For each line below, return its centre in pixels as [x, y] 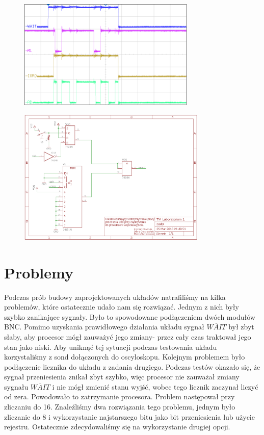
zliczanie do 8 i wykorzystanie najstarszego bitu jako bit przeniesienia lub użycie [129, 416]
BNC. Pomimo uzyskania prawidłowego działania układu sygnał [104, 327]
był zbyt [241, 327]
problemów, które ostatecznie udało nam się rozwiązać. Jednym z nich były [122, 307]
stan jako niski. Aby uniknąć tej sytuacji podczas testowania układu [111, 347]
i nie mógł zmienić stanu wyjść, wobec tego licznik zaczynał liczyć [155, 386]
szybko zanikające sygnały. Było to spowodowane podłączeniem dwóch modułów [130, 316]
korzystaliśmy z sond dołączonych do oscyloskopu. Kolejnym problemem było [125, 357]
